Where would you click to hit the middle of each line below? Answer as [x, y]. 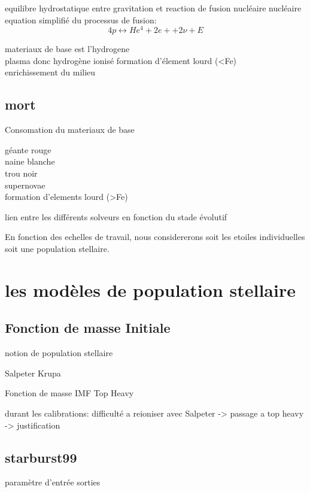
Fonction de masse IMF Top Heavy [69, 393]
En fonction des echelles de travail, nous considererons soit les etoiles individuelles [155, 237]
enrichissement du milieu [50, 72]
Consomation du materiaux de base [70, 130]
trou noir [21, 173]
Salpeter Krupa [33, 373]
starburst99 [41, 457]
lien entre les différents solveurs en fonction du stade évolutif [116, 216]
